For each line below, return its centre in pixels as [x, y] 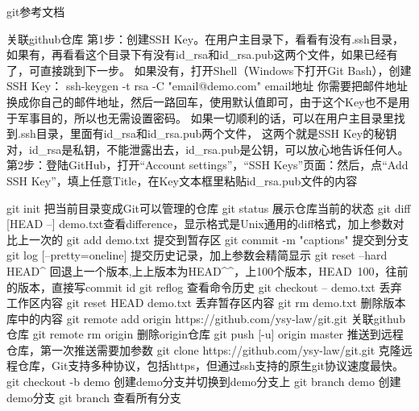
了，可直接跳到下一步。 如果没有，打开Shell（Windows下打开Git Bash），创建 [209, 70]
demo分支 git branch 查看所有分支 [94, 397]
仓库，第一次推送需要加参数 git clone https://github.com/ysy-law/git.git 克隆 [204, 349]
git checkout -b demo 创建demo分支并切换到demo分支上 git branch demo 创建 [204, 382]
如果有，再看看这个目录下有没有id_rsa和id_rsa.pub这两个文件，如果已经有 [202, 54]
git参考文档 [36, 11]
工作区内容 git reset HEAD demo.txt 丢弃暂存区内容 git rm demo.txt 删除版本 [206, 303]
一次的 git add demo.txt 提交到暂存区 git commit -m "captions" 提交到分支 [219, 239]
